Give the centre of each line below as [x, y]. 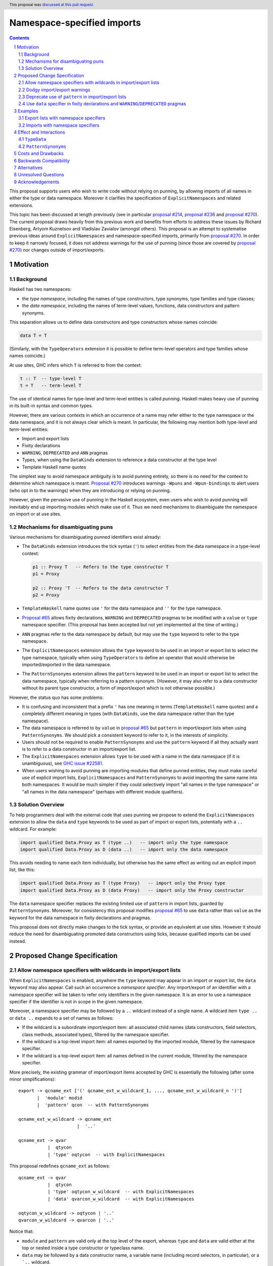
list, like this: [22, 870]
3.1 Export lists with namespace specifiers [62, 118]
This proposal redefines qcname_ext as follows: [60, 1166]
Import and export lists [45, 439]
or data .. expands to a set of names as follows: [61, 1018]
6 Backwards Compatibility [42, 161]
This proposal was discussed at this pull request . [52, 5]
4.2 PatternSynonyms [42, 146]
